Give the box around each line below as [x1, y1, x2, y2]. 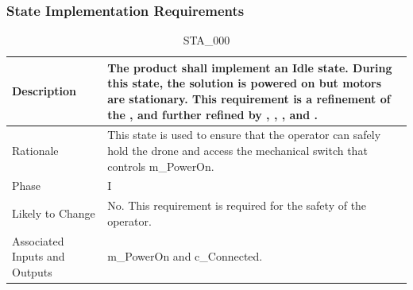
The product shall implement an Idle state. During [107, 59, 392, 75]
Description [12, 83, 77, 99]
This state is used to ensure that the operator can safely [107, 126, 381, 143]
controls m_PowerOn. [107, 157, 214, 174]
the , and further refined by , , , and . [107, 106, 318, 122]
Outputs [12, 263, 52, 280]
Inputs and [12, 248, 65, 265]
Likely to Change [12, 205, 95, 222]
